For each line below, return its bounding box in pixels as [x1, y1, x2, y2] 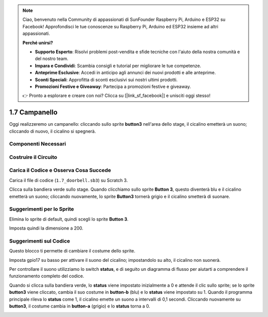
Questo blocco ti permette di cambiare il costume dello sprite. [9, 248, 135, 254]
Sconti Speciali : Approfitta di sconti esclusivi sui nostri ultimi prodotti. [35, 77, 178, 82]
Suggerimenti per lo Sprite [9, 206, 74, 213]
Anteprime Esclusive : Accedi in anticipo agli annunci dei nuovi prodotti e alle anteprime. [35, 70, 216, 76]
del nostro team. [35, 56, 68, 62]
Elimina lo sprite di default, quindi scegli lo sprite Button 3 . [9, 216, 129, 222]
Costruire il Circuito [9, 154, 58, 160]
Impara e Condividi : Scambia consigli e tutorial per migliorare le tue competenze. [35, 63, 201, 69]
